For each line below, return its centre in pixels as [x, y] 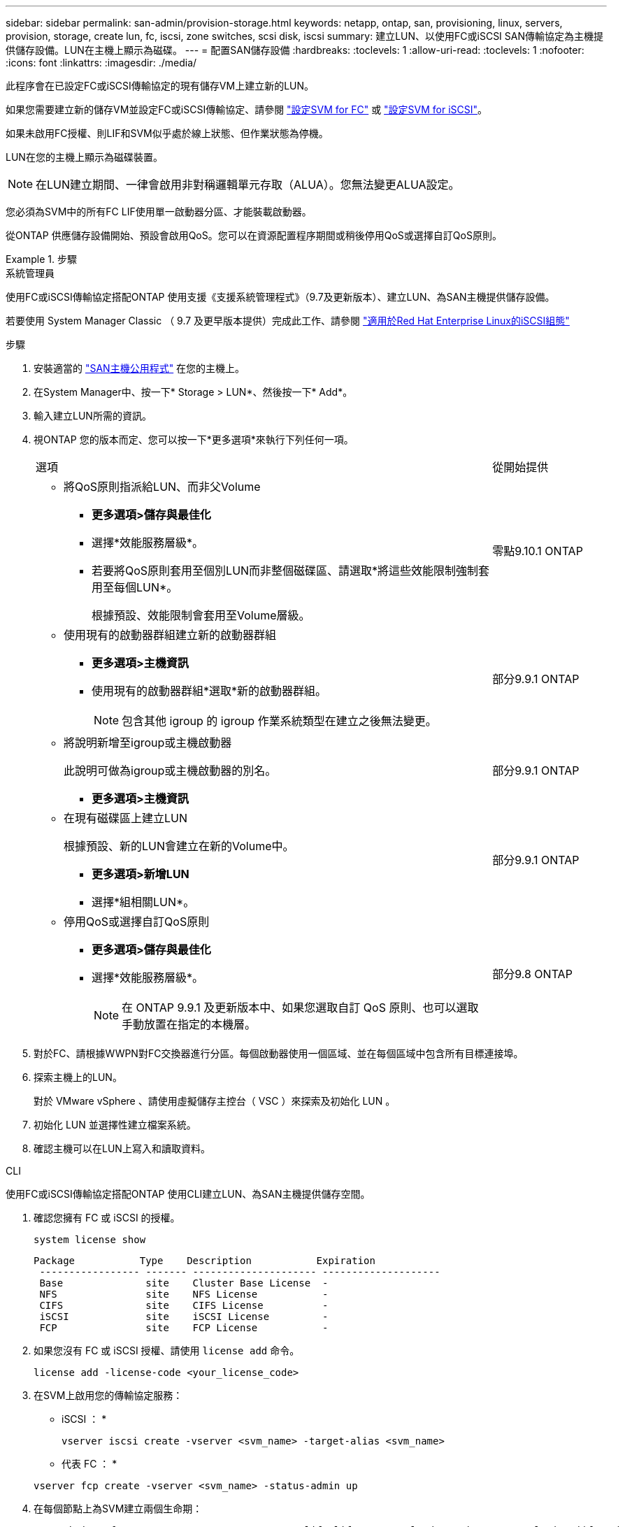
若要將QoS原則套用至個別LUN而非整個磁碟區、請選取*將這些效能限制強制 [285, 571]
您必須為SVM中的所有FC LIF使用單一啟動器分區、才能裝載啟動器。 [159, 212]
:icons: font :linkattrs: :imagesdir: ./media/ [101, 63]
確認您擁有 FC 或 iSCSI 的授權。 [107, 1218]
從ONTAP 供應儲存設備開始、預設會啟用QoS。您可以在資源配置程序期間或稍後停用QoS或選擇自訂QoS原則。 [254, 235]
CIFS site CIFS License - [184, 1305]
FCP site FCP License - [184, 1328]
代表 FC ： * [89, 1464]
